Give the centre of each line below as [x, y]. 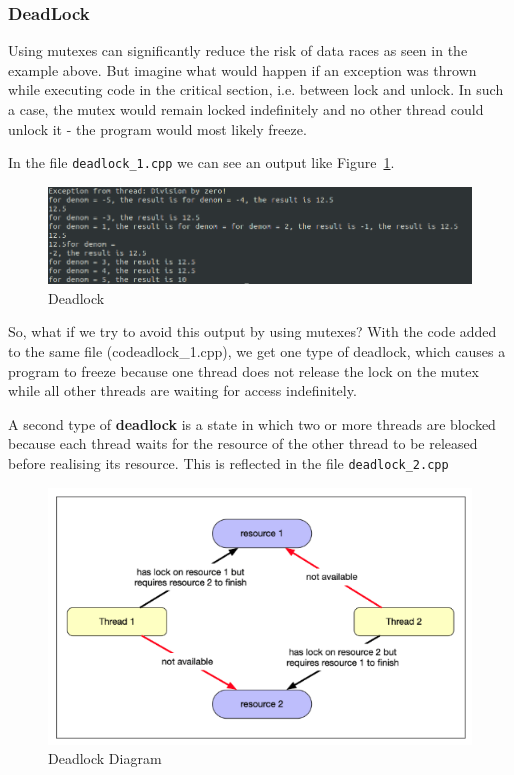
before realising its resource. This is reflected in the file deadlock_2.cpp [228, 463]
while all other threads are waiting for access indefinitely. [182, 390]
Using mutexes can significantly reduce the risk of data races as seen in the [238, 50]
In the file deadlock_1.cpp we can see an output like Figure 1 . [201, 162]
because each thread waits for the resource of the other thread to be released [243, 443]
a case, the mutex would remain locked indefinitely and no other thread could [246, 109]
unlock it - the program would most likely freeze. [157, 128]
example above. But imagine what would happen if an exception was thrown [242, 69]
